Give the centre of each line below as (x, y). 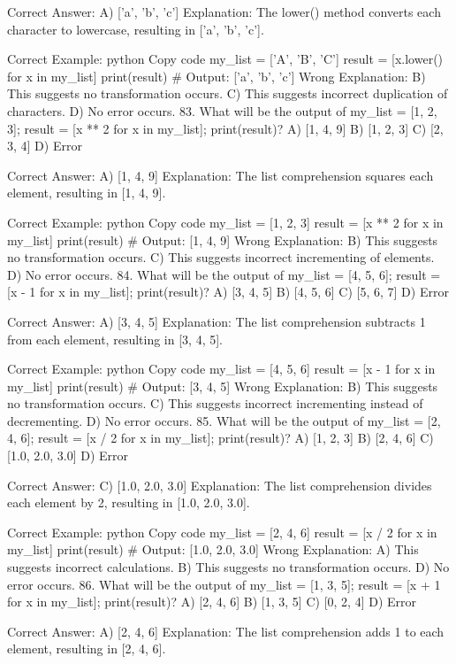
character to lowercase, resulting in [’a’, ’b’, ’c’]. (136, 29)
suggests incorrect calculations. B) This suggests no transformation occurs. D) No (228, 567)
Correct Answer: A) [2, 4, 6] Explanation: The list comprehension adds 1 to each (226, 631)
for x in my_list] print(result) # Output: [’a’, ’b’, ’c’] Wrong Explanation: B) (217, 76)
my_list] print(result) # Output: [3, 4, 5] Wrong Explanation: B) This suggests (223, 386)
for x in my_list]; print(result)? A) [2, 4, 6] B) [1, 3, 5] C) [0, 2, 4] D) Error (212, 602)
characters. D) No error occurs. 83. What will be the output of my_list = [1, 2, (222, 110)
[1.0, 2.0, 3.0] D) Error (68, 456)
